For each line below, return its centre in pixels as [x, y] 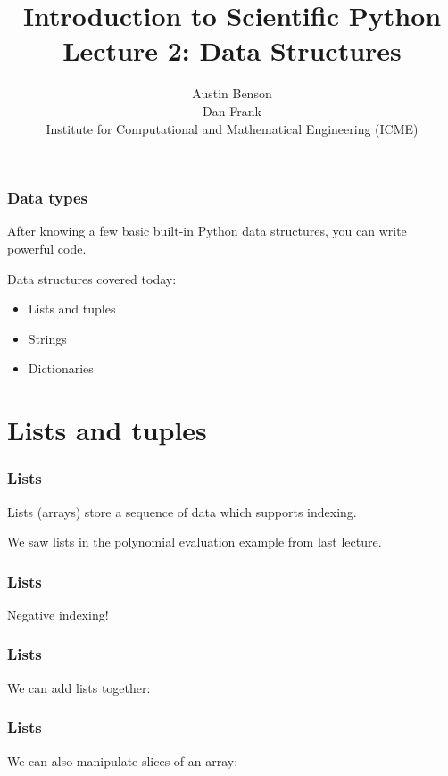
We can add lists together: [79, 687]
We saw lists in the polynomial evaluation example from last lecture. [195, 542]
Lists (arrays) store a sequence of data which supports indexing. [182, 511]
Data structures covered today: [92, 278]
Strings [47, 338]
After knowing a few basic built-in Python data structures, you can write [207, 231]
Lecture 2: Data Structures [232, 50]
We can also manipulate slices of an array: [123, 760]
